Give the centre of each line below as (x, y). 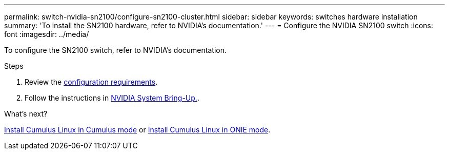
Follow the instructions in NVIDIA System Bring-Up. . (112, 98)
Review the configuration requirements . (91, 82)
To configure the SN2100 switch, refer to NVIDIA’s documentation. (115, 50)
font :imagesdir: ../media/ (47, 34)
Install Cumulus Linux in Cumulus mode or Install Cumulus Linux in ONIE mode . (137, 130)
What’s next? (26, 114)
